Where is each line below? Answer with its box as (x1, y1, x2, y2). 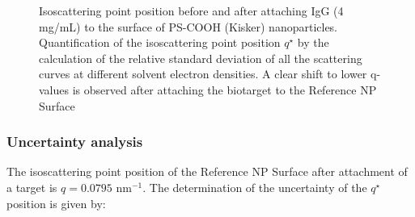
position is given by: (6, 194, 106, 211)
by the (297, 34, 329, 51)
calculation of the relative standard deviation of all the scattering (39, 49, 362, 66)
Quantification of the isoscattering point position (39, 34, 281, 51)
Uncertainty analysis (6, 131, 143, 152)
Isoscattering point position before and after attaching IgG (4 (39, 2, 344, 19)
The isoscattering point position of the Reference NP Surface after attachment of (6, 163, 408, 180)
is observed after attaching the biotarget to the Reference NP (72, 81, 377, 98)
